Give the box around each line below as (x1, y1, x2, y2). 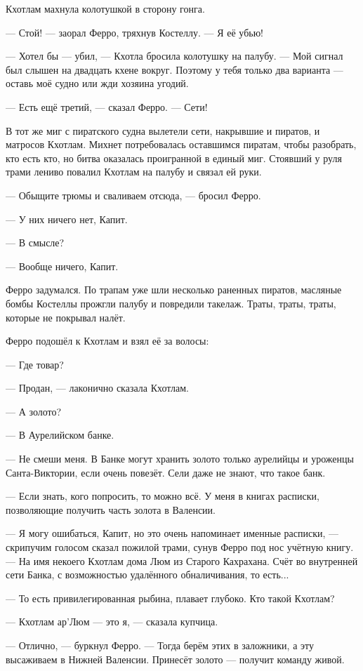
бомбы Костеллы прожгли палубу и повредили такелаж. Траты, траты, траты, (6, 295, 336, 310)
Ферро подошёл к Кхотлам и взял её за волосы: (6, 333, 209, 348)
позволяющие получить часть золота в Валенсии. (6, 502, 216, 517)
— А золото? (6, 404, 62, 418)
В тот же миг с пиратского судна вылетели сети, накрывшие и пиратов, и (6, 123, 320, 138)
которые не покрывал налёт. (6, 310, 126, 324)
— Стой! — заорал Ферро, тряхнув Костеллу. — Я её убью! (6, 25, 263, 39)
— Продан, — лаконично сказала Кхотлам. (6, 380, 189, 395)
